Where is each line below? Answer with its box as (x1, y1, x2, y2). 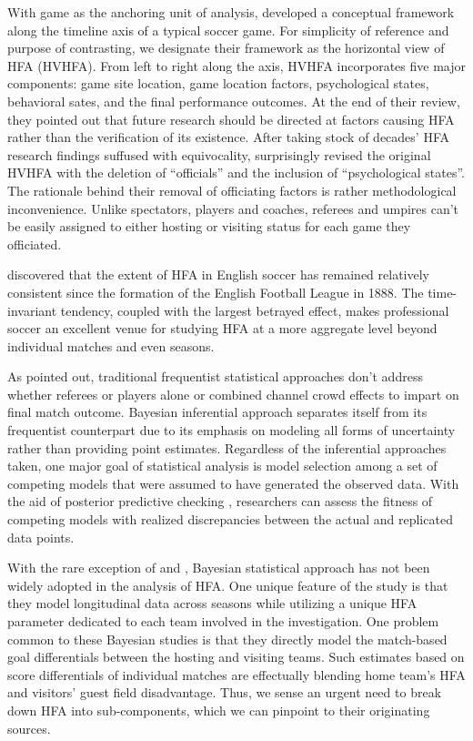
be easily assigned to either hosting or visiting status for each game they (7, 217, 411, 236)
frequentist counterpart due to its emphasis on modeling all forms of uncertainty (7, 421, 456, 440)
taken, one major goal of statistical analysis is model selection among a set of (7, 456, 438, 475)
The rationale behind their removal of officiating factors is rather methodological (7, 180, 457, 199)
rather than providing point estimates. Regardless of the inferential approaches (7, 438, 447, 457)
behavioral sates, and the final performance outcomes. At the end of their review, (7, 91, 460, 110)
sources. (7, 718, 51, 737)
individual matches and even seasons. (7, 336, 215, 355)
